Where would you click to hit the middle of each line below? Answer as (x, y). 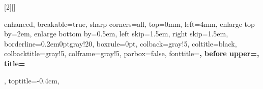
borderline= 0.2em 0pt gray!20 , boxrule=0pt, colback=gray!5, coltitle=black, (121, 43)
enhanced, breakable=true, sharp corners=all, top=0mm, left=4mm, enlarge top (129, 24)
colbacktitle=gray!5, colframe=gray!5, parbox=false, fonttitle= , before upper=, (132, 53)
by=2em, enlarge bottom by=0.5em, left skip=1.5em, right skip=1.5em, (116, 34)
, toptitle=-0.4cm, (32, 80)
